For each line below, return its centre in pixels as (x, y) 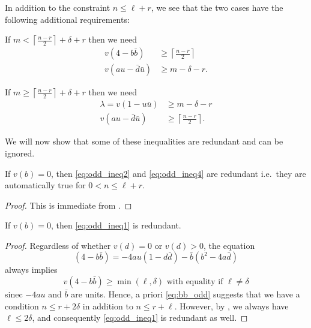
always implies (31, 270)
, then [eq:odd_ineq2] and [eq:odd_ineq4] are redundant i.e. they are (178, 173)
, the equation (229, 245)
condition (22, 306)
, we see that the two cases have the (217, 7)
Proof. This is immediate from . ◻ (68, 205)
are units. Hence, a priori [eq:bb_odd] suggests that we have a (186, 294)
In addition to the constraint (58, 7)
